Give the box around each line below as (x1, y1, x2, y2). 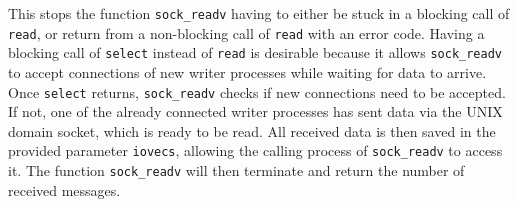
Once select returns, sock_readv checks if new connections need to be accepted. (8, 81, 506, 102)
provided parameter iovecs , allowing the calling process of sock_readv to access (8, 140, 503, 161)
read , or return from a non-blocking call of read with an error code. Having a (8, 22, 485, 43)
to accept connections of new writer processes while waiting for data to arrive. (8, 61, 487, 82)
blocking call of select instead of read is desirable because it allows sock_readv (8, 42, 502, 63)
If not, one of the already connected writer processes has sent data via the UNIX (8, 101, 503, 122)
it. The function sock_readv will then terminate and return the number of (8, 160, 465, 181)
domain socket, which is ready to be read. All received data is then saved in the (8, 120, 496, 141)
